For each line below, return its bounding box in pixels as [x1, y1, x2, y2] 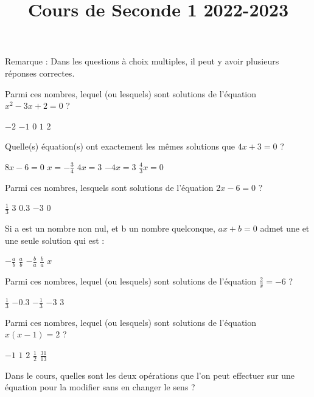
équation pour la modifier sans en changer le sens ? [5, 381, 195, 393]
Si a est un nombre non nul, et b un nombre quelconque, [5, 222, 215, 235]
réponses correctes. [5, 66, 75, 79]
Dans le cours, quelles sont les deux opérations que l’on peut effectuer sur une [5, 368, 295, 381]
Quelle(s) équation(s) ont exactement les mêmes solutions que [5, 140, 235, 153]
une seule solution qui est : [5, 233, 105, 246]
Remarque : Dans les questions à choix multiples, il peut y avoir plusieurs [5, 55, 279, 67]
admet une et [260, 222, 310, 235]
